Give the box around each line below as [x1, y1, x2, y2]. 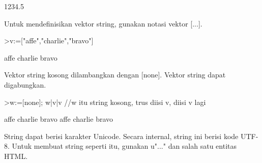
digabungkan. [4, 79, 46, 90]
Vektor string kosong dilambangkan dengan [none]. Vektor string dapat [4, 69, 226, 80]
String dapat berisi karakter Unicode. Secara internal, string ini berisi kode [4, 130, 239, 141]
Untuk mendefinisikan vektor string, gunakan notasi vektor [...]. [4, 18, 202, 29]
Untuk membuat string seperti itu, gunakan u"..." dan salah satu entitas [12, 141, 237, 151]
